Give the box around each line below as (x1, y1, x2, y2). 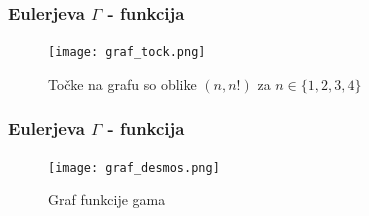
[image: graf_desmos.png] (48, 160, 220, 175)
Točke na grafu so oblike (48, 73, 197, 94)
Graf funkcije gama (48, 189, 166, 210)
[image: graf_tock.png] (48, 45, 206, 60)
